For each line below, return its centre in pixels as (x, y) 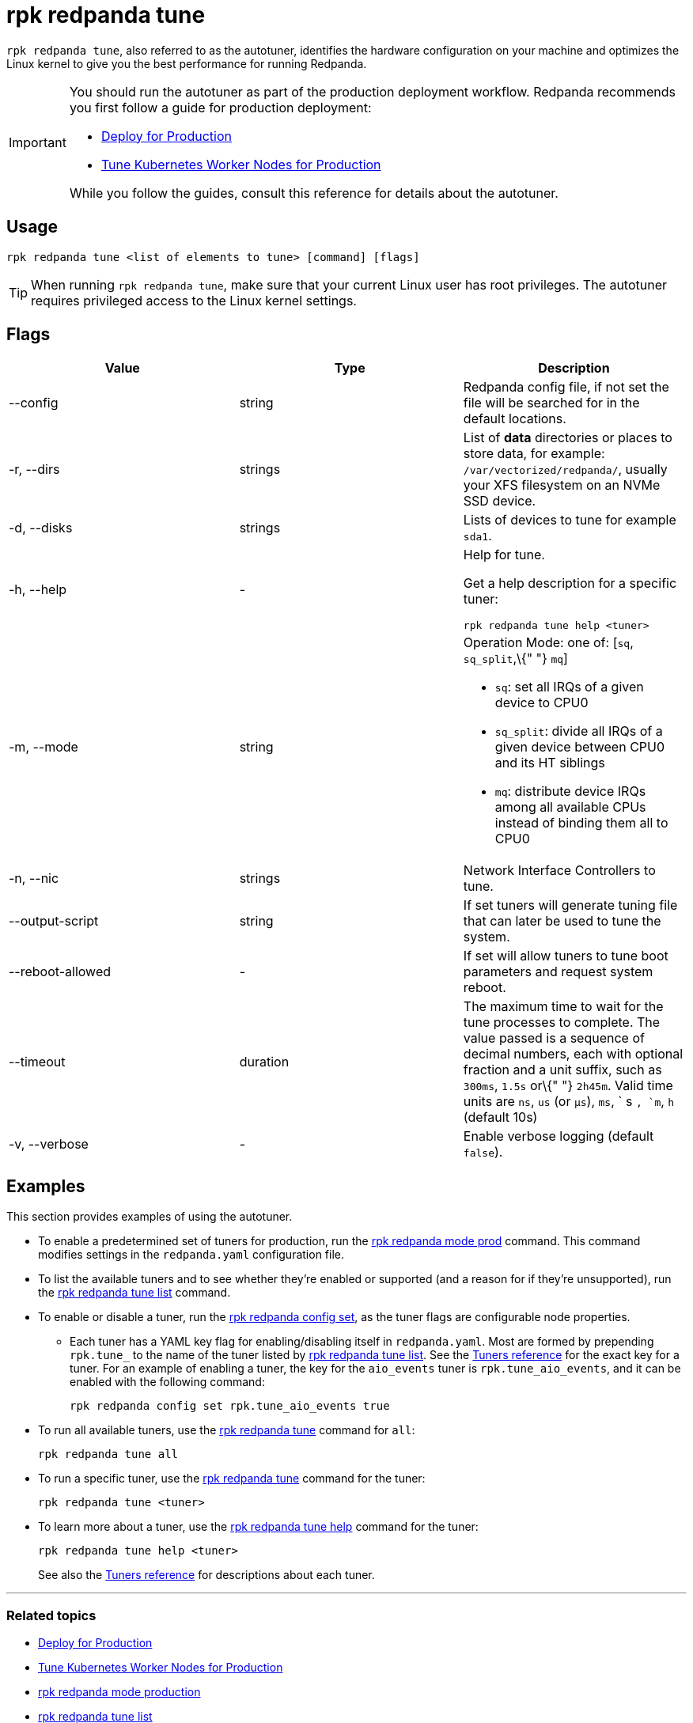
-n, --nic (34, 879)
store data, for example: (534, 454)
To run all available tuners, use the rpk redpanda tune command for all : (227, 1430)
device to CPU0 (542, 703)
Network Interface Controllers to (559, 871)
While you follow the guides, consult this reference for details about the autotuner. (314, 193)
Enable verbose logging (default (559, 1136)
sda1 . (477, 536)
